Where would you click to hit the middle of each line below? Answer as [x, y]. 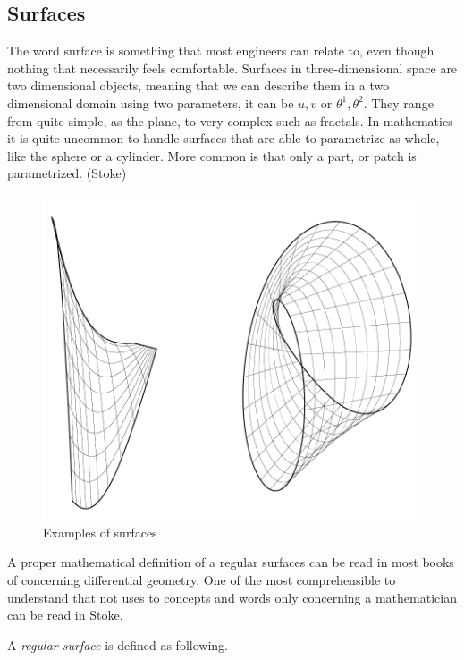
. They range [398, 102]
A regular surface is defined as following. [118, 644]
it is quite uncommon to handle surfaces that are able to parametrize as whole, [224, 138]
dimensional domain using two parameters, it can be [151, 102]
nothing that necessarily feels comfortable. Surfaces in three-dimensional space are [232, 68]
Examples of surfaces [100, 532]
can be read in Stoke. [65, 615]
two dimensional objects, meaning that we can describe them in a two [198, 85]
